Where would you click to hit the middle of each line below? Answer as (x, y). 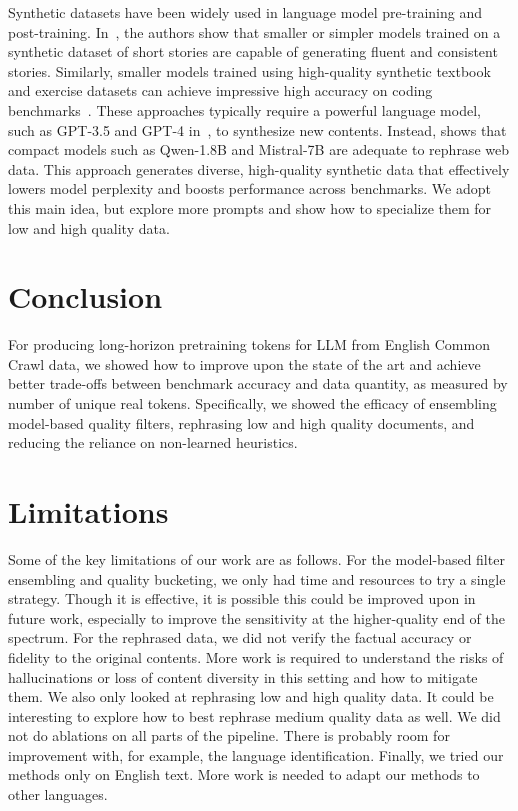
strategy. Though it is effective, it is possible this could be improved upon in (242, 598)
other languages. (58, 794)
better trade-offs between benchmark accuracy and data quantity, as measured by (258, 383)
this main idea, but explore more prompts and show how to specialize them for (250, 207)
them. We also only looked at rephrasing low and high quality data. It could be (251, 696)
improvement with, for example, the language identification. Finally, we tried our (256, 754)
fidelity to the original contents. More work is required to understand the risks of (256, 656)
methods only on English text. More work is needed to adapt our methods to (244, 774)
